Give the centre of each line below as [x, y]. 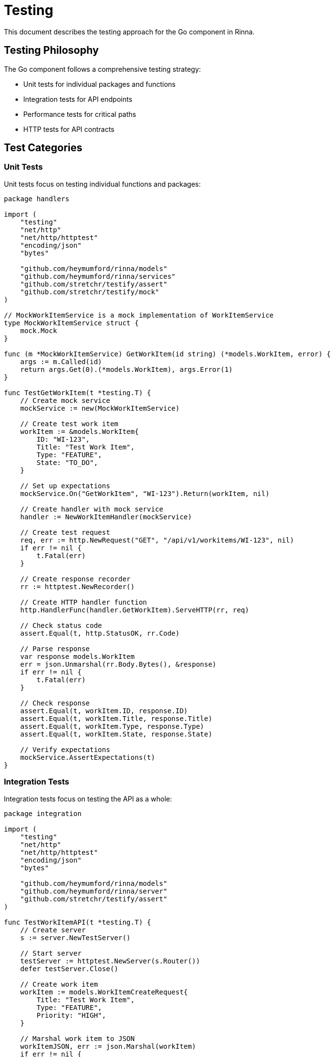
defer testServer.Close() [69, 969]
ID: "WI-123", [63, 439]
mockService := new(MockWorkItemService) [100, 408]
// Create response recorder [75, 579]
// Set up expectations [65, 486]
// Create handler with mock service [92, 509]
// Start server [51, 953]
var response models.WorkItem [77, 656]
